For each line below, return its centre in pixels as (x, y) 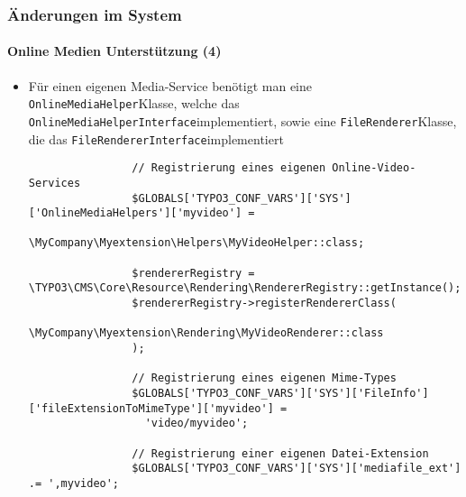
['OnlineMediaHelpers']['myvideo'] (135, 213)
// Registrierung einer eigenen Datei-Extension (280, 453)
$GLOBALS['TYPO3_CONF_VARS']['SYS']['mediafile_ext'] (297, 469)
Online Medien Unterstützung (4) (114, 51)
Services (55, 183)
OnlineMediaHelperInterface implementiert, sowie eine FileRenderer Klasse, (242, 120)
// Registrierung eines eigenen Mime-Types (264, 378)
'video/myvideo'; (196, 423)
